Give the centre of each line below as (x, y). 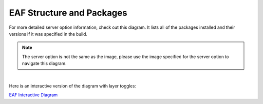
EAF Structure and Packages (68, 13)
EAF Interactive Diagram (33, 95)
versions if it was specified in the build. (48, 34)
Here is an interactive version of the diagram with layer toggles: (73, 86)
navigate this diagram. (44, 63)
